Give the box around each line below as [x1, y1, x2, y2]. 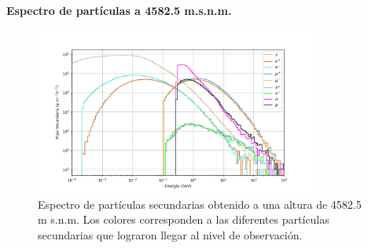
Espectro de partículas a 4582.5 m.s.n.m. [6, 2, 232, 18]
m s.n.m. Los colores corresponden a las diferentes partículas [38, 211, 329, 228]
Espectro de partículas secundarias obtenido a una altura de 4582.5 [38, 195, 362, 212]
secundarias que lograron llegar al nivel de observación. [38, 226, 303, 243]
